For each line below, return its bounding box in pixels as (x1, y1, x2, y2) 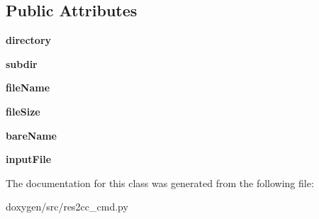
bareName (6, 128, 57, 142)
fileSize (6, 103, 40, 118)
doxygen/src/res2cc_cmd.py (6, 199, 128, 214)
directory (6, 33, 52, 47)
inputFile (6, 152, 52, 167)
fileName (6, 80, 50, 95)
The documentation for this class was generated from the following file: (6, 175, 314, 190)
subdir (6, 56, 38, 71)
